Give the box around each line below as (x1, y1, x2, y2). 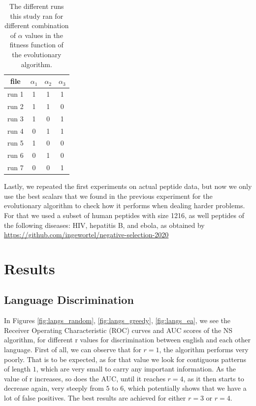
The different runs (9, 1, 64, 11)
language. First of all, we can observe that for (4, 344, 141, 355)
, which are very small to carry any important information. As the (36, 364, 236, 374)
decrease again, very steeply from (4, 383, 104, 393)
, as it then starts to (183, 373, 244, 383)
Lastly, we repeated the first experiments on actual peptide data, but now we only (4, 181, 252, 191)
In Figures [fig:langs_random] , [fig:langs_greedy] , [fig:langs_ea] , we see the (4, 315, 231, 326)
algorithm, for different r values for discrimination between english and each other (4, 334, 251, 345)
